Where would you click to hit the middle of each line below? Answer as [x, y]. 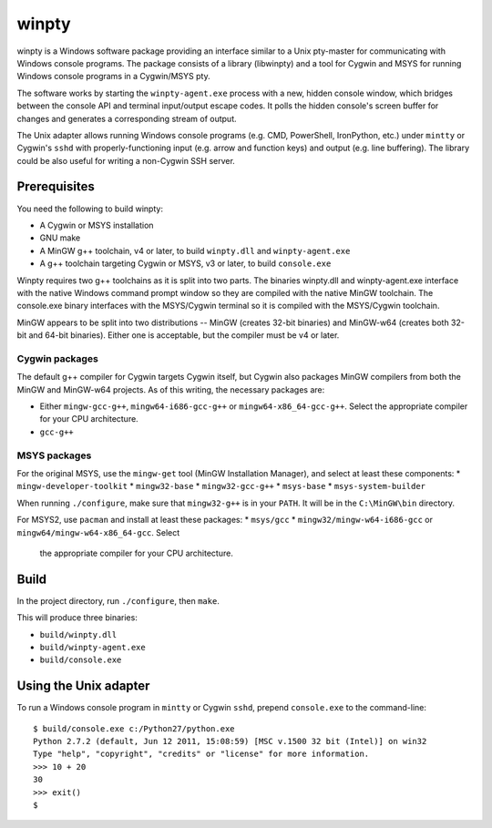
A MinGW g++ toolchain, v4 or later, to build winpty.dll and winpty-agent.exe [195, 250]
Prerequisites [56, 187]
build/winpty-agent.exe [92, 647]
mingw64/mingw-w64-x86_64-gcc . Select [98, 532]
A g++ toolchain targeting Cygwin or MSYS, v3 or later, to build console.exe [185, 263]
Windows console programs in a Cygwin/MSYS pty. [113, 77]
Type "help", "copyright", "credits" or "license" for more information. [201, 754]
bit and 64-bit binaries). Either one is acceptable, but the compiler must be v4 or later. [178, 335]
